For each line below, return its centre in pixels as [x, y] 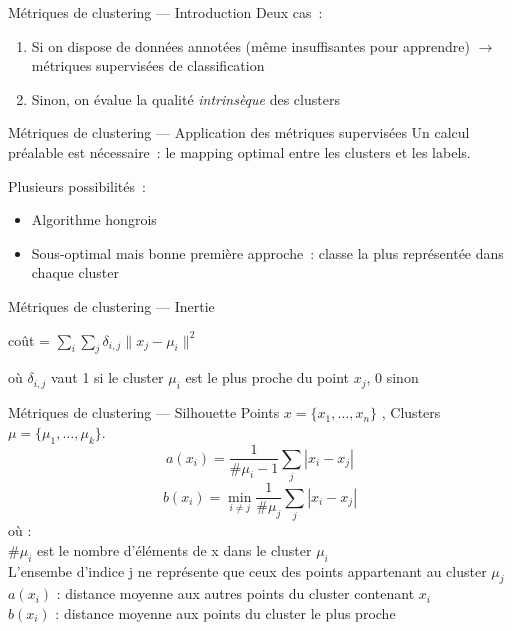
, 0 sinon [392, 377]
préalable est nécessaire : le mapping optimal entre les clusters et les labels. [239, 151]
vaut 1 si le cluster [107, 377]
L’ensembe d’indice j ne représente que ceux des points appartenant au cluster [247, 570]
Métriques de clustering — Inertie [111, 305]
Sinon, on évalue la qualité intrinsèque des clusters [185, 98]
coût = [29, 339]
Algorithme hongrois [94, 219]
